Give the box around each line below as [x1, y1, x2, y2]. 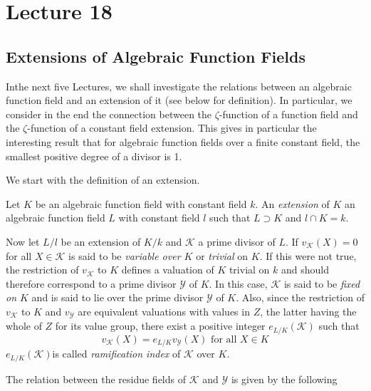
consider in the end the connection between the [6, 106, 212, 121]
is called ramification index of [52, 346, 181, 361]
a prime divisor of [198, 234, 276, 249]
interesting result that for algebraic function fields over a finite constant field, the [6, 134, 360, 149]
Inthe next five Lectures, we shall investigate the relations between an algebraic [6, 78, 352, 93]
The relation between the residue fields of [6, 371, 186, 386]
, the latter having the [260, 303, 357, 318]
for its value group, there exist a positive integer [55, 318, 266, 333]
